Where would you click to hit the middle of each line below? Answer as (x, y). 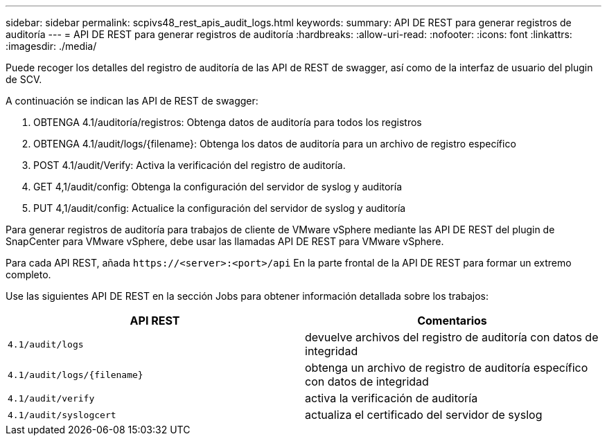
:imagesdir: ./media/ (51, 46)
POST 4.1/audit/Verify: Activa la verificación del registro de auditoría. (190, 165)
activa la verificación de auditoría (392, 398)
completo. (28, 274)
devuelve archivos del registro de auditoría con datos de (452, 337)
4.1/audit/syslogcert (62, 415)
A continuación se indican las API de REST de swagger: (132, 101)
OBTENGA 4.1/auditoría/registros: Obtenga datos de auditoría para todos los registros (228, 122)
